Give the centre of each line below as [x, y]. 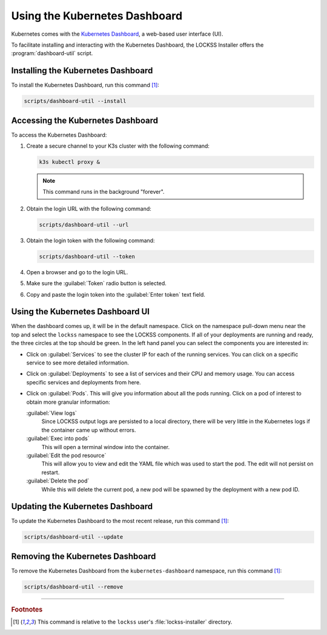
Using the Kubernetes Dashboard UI [80, 312]
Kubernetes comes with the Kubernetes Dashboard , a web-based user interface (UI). [117, 34]
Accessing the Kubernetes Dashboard [85, 120]
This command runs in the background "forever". [104, 192]
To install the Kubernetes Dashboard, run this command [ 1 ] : [85, 85]
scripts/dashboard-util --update [74, 537]
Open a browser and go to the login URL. [77, 272]
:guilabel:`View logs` [51, 413]
